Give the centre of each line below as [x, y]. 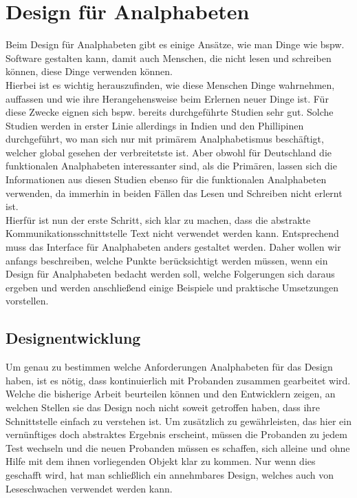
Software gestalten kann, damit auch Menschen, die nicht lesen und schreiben [169, 58]
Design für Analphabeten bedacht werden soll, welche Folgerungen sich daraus [170, 274]
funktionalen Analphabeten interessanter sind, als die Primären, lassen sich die [171, 166]
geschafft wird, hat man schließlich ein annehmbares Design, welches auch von [170, 474]
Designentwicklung [73, 338]
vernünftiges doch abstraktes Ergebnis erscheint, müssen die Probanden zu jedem [176, 434]
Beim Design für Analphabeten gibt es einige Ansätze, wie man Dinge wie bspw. [175, 44]
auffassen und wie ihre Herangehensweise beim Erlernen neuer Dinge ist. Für [167, 98]
